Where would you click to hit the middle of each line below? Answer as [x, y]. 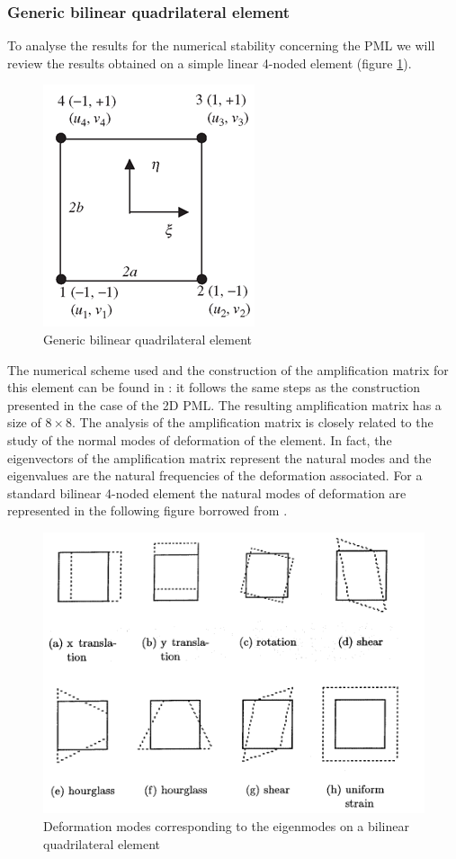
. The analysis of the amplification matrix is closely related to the [253, 422]
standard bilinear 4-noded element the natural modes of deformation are [207, 492]
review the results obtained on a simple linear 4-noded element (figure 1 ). [210, 63]
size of [24, 422]
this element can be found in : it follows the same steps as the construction [214, 387]
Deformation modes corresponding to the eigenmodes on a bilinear [226, 826]
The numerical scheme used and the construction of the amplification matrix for [228, 369]
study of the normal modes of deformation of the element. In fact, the [200, 439]
